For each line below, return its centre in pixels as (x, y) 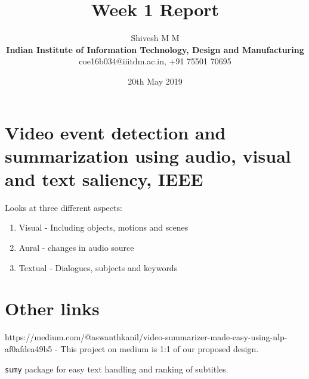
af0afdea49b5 (29, 348)
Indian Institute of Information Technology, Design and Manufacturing (155, 49)
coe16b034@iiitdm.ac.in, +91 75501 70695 (155, 61)
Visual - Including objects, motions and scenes (103, 227)
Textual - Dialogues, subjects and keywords (98, 267)
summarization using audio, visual (148, 155)
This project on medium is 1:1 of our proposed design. (160, 348)
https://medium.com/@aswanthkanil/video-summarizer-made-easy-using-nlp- (146, 337)
